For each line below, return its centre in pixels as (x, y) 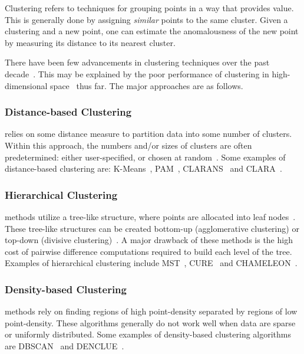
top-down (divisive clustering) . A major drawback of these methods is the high (149, 240)
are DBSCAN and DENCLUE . (65, 345)
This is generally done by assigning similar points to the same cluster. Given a (146, 19)
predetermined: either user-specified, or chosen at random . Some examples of (145, 157)
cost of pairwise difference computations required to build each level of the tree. (148, 251)
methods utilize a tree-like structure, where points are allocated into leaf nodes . (150, 216)
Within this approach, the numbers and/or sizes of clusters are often (128, 145)
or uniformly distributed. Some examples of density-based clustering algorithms (148, 334)
